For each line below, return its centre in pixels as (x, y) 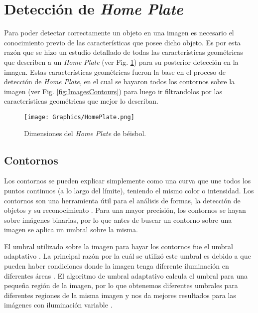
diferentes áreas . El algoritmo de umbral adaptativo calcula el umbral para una (126, 275)
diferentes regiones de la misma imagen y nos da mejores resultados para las (120, 295)
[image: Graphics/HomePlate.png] (79, 117)
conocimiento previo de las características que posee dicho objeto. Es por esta (122, 42)
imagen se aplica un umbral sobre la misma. (71, 230)
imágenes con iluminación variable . (58, 305)
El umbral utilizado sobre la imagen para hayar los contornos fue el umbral (119, 246)
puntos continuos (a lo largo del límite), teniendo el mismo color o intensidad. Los (129, 190)
